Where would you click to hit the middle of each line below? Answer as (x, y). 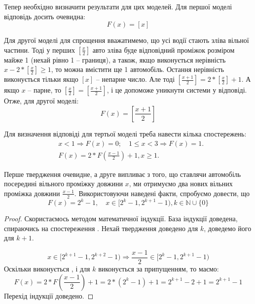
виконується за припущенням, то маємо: (159, 268)
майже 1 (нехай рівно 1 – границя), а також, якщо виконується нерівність (115, 59)
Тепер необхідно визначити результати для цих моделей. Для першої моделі (118, 6)
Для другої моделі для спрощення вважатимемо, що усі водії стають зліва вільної (127, 40)
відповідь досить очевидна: (45, 16)
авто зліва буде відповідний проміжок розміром (164, 50)
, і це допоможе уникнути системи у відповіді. (177, 90)
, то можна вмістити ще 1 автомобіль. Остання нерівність (138, 69)
